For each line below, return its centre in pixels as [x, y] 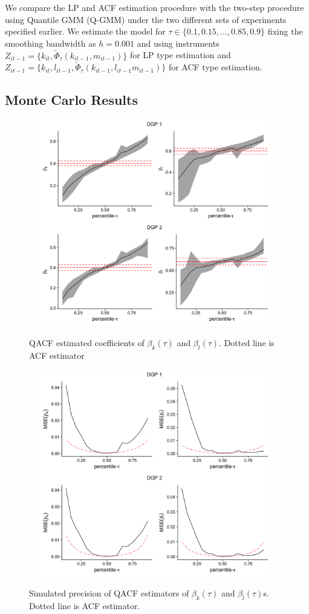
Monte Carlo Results [71, 100]
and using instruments [178, 43]
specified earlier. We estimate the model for [85, 31]
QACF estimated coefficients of [87, 342]
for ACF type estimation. [215, 67]
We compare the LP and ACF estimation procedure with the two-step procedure [154, 7]
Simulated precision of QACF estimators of [109, 593]
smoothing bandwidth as [50, 43]
